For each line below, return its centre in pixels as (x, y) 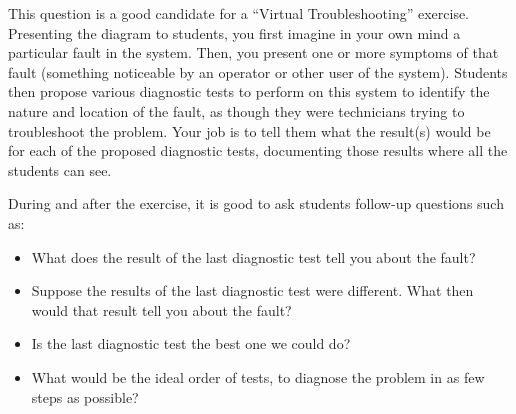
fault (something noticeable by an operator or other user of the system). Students (258, 71)
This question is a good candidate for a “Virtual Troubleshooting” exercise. (239, 13)
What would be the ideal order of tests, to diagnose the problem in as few (258, 376)
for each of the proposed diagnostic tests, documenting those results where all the (258, 150)
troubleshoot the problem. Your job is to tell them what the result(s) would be (249, 130)
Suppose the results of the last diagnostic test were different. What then (252, 290)
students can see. (60, 169)
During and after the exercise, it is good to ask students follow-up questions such (256, 203)
